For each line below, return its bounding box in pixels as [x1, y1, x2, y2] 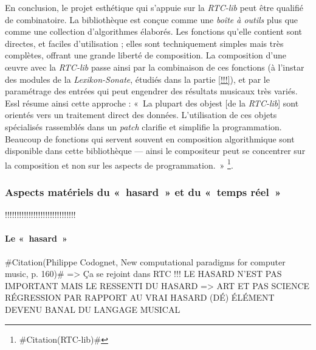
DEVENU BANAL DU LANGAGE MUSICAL [5, 303, 180, 315]
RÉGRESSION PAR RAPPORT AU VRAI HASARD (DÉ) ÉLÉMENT [5, 291, 275, 304]
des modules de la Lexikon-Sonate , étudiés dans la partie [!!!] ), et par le [5, 72, 270, 85]
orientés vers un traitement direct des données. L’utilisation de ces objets [5, 108, 277, 121]
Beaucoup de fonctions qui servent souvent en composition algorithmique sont [5, 132, 295, 145]
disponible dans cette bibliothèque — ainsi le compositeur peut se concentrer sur [5, 144, 306, 157]
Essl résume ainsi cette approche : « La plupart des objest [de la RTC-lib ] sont [5, 96, 299, 109]
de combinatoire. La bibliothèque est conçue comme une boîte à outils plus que [5, 13, 298, 26]
